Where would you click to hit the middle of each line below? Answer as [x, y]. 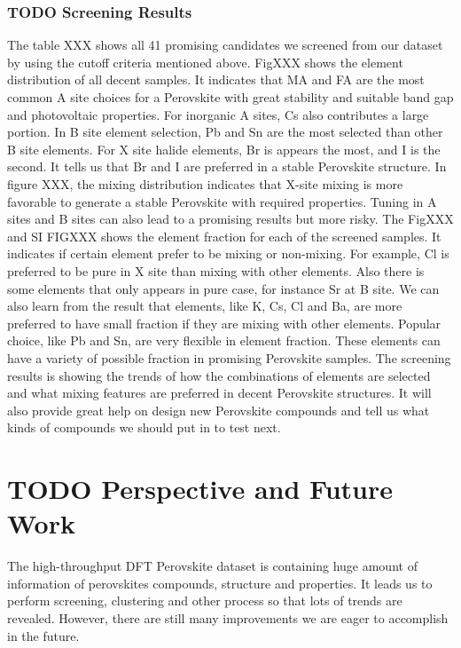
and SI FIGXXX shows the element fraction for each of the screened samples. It [224, 236]
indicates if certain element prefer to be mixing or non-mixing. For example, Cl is [228, 253]
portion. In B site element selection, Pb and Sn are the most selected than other [225, 132]
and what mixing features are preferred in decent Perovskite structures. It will [219, 393]
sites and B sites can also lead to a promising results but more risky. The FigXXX [230, 219]
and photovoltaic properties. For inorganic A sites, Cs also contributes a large [218, 114]
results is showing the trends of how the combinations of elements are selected [219, 375]
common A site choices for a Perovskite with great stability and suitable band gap [230, 97]
